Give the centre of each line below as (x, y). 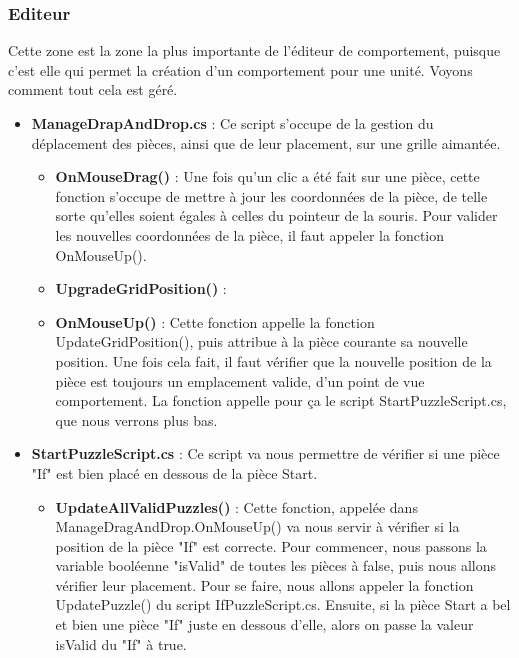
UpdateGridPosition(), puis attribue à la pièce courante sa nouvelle (261, 341)
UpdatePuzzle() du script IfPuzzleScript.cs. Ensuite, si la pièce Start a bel (283, 604)
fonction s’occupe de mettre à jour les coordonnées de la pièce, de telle (271, 195)
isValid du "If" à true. (121, 643)
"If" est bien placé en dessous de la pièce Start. (174, 472)
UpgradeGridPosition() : (141, 288)
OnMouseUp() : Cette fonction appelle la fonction (215, 321)
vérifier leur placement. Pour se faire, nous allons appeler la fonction (264, 584)
